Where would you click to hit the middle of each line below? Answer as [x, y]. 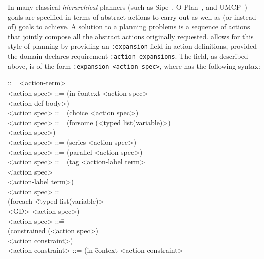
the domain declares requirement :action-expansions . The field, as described [128, 56]
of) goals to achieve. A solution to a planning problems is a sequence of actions [129, 26]
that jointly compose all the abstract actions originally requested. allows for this [131, 36]
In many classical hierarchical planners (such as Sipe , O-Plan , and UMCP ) [127, 7]
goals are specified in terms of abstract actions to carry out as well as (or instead [132, 16]
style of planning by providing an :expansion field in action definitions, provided [132, 46]
